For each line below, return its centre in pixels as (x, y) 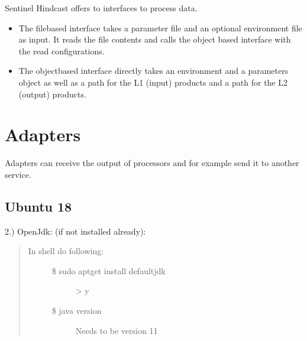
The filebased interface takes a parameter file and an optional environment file (160, 27)
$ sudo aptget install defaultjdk (109, 270)
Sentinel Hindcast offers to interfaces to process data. (101, 8)
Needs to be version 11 (117, 330)
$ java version (77, 311)
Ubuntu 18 (38, 206)
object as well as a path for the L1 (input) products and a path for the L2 (153, 82)
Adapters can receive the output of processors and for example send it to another (152, 163)
